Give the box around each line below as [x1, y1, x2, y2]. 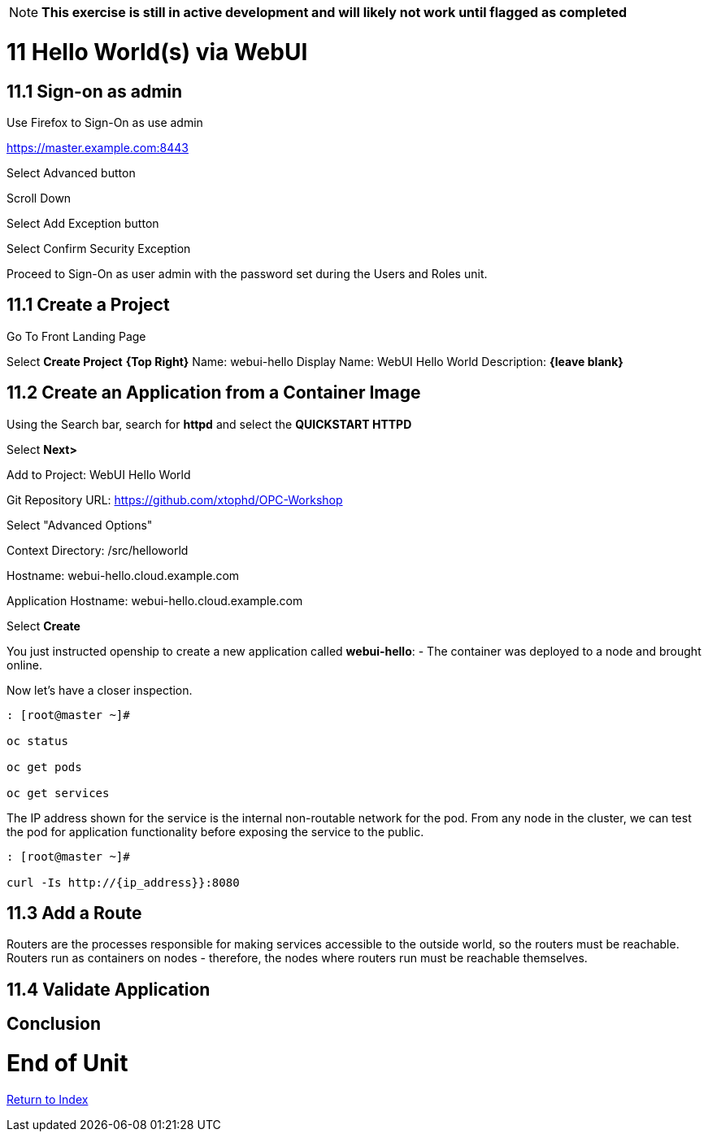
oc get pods [7, 760, 82, 774]
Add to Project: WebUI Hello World [7, 467, 191, 482]
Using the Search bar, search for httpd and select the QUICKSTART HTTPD [7, 416, 412, 431]
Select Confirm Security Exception [7, 241, 191, 255]
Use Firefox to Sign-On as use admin [7, 115, 203, 129]
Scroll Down [7, 190, 72, 205]
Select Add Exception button [7, 216, 159, 230]
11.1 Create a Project [7, 294, 170, 316]
